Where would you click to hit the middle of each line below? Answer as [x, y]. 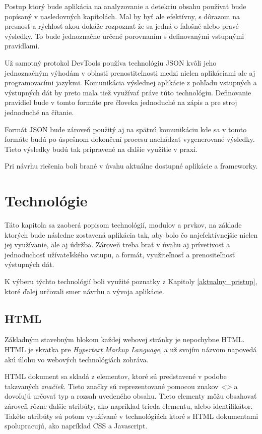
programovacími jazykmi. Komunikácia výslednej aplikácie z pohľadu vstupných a [131, 83]
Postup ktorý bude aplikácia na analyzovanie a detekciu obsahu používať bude [125, 6]
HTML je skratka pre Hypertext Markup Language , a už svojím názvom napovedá [131, 349]
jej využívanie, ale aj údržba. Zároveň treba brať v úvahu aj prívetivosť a [117, 245]
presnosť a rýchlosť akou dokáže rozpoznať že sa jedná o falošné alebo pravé [122, 26]
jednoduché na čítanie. [39, 112]
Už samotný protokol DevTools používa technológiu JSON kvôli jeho [111, 62]
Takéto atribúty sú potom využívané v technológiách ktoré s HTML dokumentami [132, 416]
